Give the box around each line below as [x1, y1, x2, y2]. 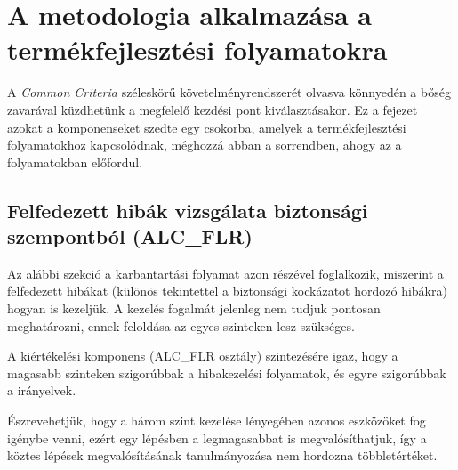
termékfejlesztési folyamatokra [7, 31, 388, 68]
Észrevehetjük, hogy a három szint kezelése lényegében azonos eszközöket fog [7, 411, 426, 430]
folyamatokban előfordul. [7, 152, 143, 171]
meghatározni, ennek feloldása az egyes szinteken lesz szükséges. [7, 316, 355, 335]
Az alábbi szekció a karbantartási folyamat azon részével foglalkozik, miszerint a [7, 263, 444, 282]
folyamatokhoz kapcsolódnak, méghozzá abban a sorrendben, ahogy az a [7, 135, 402, 154]
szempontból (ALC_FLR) [7, 223, 253, 250]
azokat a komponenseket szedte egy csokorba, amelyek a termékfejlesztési [7, 117, 406, 136]
